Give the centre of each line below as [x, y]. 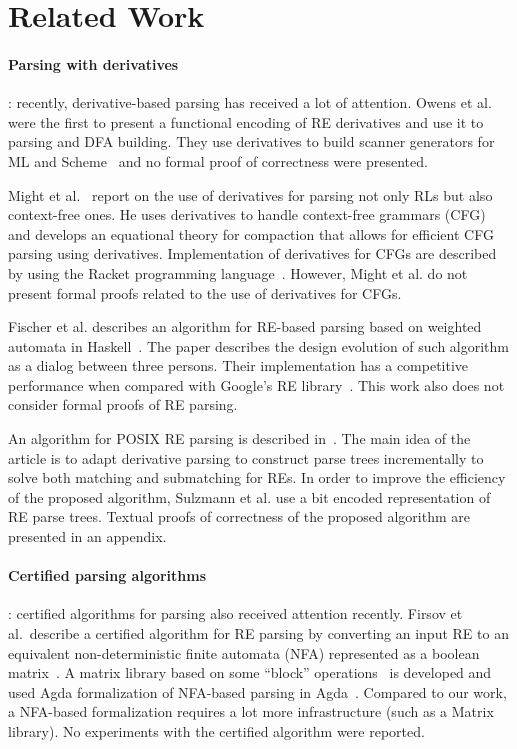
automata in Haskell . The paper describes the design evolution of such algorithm [259, 345]
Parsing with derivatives [93, 63]
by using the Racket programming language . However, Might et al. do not [238, 272]
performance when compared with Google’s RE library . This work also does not [256, 384]
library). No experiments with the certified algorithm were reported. [216, 731]
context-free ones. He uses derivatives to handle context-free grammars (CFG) [247, 214]
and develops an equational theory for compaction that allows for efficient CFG [251, 233]
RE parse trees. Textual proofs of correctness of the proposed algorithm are [239, 516]
